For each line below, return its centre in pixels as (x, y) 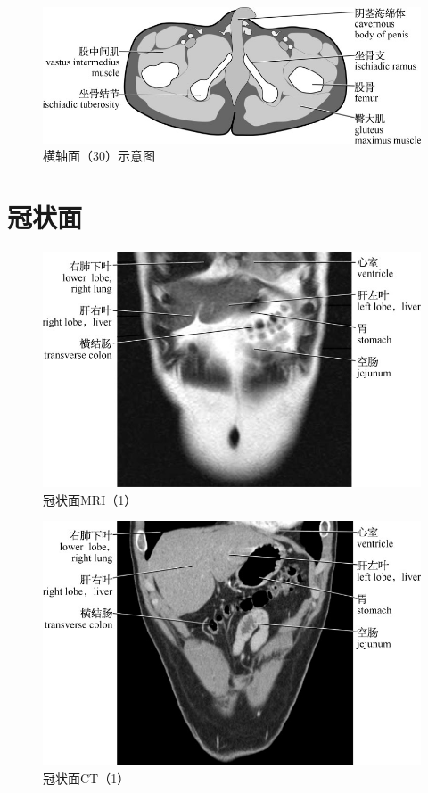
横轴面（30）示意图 (99, 156)
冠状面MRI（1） (90, 499)
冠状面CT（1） (86, 777)
